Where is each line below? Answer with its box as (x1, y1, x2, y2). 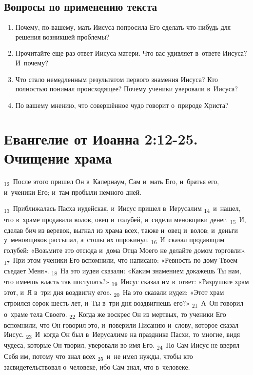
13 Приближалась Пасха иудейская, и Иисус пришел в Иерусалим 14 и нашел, (4, 203, 241, 215)
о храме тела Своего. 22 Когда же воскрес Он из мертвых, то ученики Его (4, 309, 226, 320)
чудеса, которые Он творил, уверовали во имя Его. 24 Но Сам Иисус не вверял (4, 340, 239, 352)
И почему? (15, 57, 48, 67)
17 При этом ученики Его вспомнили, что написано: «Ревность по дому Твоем (4, 254, 238, 266)
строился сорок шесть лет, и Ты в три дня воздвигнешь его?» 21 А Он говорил (4, 298, 244, 310)
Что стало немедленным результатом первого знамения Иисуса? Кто (15, 74, 218, 84)
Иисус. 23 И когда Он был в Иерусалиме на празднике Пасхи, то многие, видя (4, 329, 240, 341)
